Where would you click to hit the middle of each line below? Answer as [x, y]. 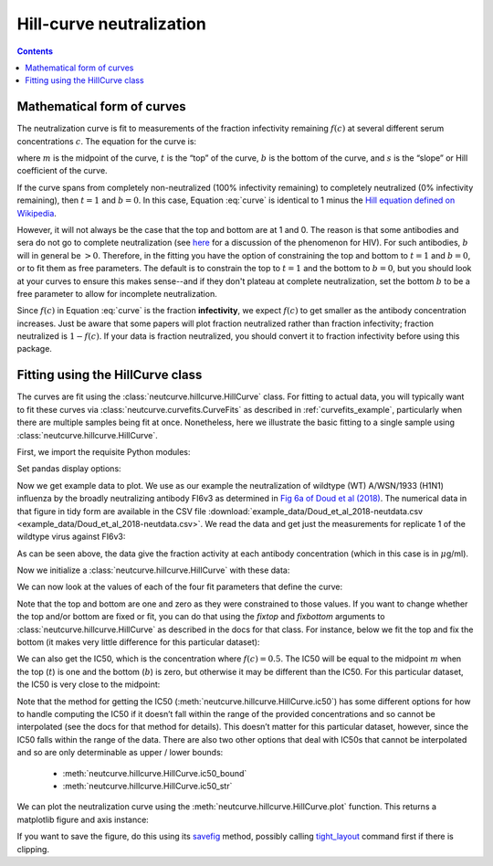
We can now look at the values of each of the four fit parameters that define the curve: [180, 587]
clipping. [33, 849]
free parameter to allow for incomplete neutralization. [117, 293]
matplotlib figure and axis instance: [83, 819]
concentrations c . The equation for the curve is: [106, 141]
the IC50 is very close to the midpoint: [89, 684]
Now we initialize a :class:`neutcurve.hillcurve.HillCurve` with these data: [153, 570]
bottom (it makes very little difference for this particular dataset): [138, 642]
